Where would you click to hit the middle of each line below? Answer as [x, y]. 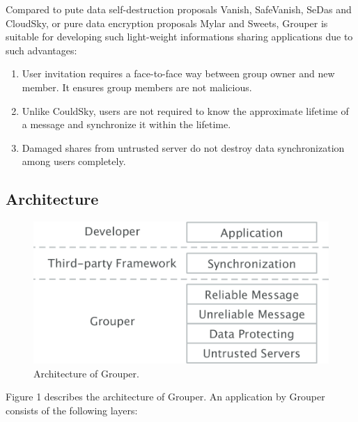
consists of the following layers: [72, 410]
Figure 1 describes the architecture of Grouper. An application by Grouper [165, 397]
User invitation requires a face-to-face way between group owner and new [178, 73]
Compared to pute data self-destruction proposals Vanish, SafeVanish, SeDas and [179, 9]
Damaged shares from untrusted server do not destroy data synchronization [183, 147]
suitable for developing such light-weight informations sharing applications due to [179, 37]
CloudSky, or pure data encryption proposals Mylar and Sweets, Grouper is [167, 23]
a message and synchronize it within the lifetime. [126, 124]
